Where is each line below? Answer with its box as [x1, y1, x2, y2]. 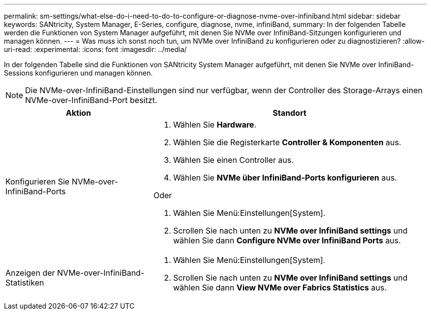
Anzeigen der [5, 268, 55, 278]
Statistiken [5, 278, 44, 288]
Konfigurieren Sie [5, 177, 70, 186]
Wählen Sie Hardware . [173, 120, 256, 130]
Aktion [65, 108, 92, 118]
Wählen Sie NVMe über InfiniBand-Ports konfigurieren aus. [173, 173, 397, 183]
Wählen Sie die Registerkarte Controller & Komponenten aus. [173, 137, 401, 147]
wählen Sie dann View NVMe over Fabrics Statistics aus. [173, 283, 387, 292]
